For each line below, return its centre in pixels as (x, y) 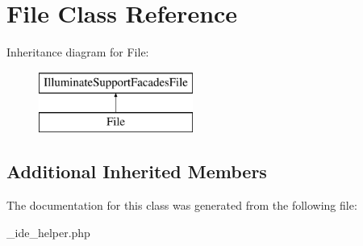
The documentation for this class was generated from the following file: (182, 205)
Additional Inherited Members (137, 171)
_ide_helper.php (48, 232)
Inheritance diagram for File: (78, 52)
